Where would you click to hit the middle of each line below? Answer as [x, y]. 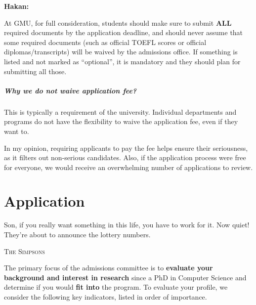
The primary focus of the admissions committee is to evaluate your [108, 268]
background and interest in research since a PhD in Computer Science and [125, 277]
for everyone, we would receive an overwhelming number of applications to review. [128, 167]
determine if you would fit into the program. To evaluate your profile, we [116, 287]
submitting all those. [35, 71]
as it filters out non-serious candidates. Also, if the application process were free [125, 157]
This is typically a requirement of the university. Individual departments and [120, 111]
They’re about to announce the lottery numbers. [77, 234]
